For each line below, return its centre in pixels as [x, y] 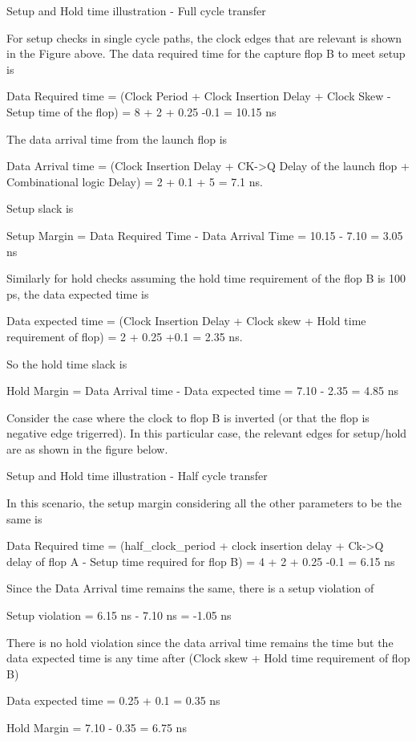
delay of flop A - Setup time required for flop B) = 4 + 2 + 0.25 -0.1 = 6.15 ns [201, 561]
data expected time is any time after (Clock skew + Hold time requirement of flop [208, 658]
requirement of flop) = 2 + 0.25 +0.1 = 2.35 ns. [125, 336]
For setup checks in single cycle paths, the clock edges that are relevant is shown [204, 37]
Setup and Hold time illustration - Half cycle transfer [137, 476]
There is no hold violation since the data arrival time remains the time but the [200, 642]
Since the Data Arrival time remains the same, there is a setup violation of [190, 588]
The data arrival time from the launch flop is [117, 138]
